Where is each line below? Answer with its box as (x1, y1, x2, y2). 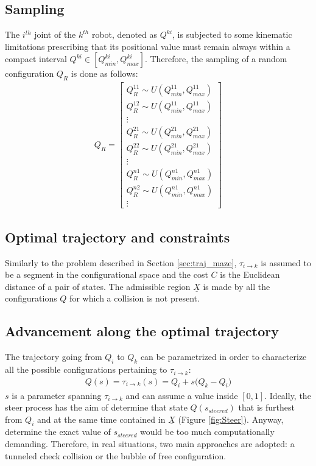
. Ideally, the (264, 389, 311, 401)
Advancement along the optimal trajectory (5, 322, 279, 341)
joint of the (34, 28, 76, 41)
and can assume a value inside (125, 389, 238, 401)
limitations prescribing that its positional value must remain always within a (5, 40, 290, 52)
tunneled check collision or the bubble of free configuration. (5, 449, 226, 462)
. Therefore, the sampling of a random (144, 52, 287, 65)
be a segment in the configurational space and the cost (5, 268, 208, 281)
